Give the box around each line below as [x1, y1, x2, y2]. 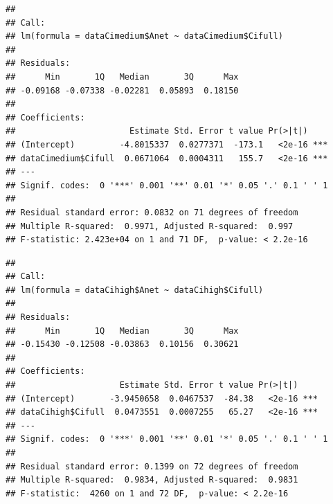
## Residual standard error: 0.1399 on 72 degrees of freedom [6, 461, 298, 471]
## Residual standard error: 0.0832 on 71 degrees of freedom [6, 207, 298, 217]
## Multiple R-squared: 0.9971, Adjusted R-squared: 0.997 [6, 221, 294, 231]
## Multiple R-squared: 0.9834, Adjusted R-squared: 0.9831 [6, 475, 298, 485]
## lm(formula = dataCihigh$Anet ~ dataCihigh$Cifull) [6, 285, 264, 295]
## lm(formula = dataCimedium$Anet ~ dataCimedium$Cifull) [6, 31, 283, 42]
